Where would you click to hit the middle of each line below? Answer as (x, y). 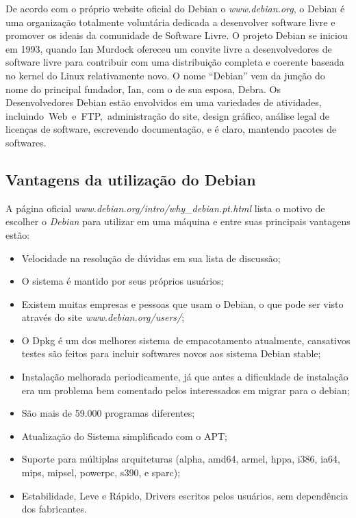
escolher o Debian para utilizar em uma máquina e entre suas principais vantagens (178, 221)
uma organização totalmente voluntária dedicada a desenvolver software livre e (170, 22)
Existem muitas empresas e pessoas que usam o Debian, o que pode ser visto (182, 303)
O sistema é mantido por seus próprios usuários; (123, 281)
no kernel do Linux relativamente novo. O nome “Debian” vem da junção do (165, 75)
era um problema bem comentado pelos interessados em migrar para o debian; (186, 390)
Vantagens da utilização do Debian (131, 179)
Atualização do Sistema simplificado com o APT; (124, 436)
